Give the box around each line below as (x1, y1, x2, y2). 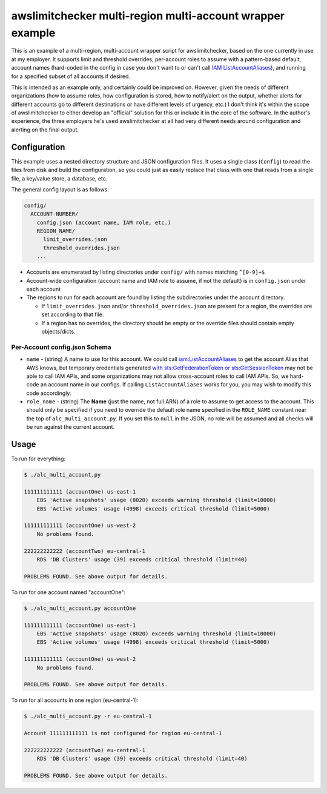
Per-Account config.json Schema (11, 343, 111, 351)
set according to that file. (41, 311, 104, 318)
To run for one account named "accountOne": (11, 588, 125, 596)
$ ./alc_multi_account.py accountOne (24, 604, 136, 612)
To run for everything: (11, 455, 66, 463)
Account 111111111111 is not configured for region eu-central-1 (24, 730, 222, 737)
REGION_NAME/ (36, 228, 76, 234)
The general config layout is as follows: (11, 185, 109, 193)
